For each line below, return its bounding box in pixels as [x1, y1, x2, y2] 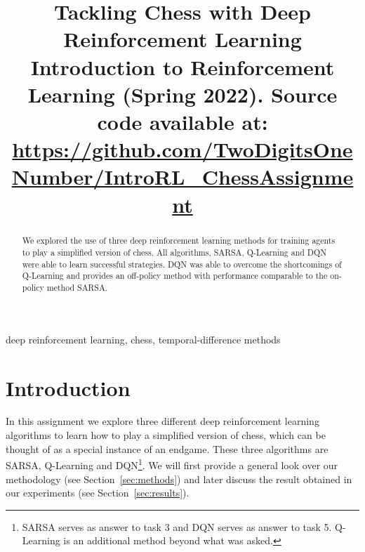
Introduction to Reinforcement [30, 52, 335, 81]
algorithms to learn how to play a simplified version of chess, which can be [6, 428, 326, 442]
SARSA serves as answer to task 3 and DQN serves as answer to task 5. [22, 519, 332, 534]
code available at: [97, 107, 268, 136]
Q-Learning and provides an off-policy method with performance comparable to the [22, 270, 328, 282]
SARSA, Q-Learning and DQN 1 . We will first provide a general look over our [6, 456, 338, 472]
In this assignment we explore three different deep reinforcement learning [6, 414, 319, 428]
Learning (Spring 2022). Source [27, 79, 338, 108]
